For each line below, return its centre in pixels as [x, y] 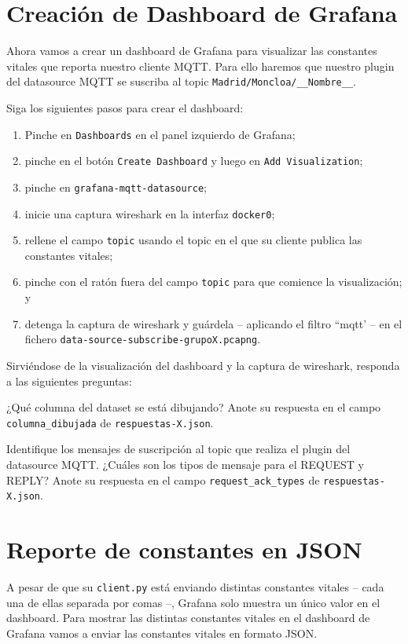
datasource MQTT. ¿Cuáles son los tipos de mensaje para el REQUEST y [185, 464]
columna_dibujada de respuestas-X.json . [110, 422]
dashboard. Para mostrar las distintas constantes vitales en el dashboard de [188, 618]
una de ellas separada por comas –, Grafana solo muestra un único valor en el [193, 602]
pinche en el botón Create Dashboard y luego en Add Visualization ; [194, 161]
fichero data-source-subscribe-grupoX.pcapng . [143, 339]
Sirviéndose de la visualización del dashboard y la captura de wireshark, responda [203, 365]
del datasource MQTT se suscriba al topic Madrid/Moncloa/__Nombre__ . [181, 81]
